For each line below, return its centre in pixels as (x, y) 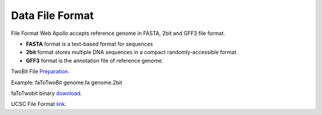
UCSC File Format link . (39, 104)
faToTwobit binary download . (47, 93)
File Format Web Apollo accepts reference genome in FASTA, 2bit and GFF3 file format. (118, 33)
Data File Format (52, 15)
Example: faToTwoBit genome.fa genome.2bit (66, 82)
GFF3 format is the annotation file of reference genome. (95, 60)
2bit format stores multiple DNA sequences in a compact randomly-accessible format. (132, 52)
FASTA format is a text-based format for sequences (89, 44)
